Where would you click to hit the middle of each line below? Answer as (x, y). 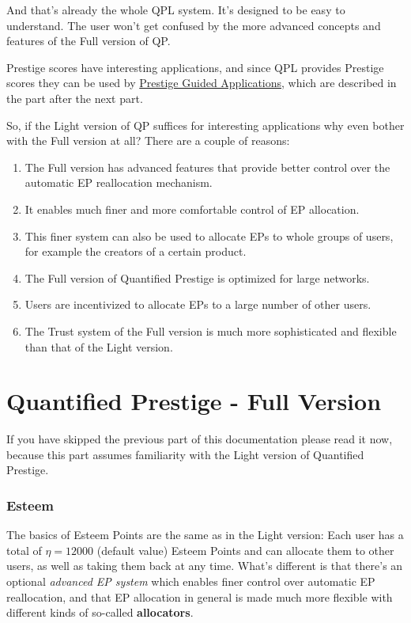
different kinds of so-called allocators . (100, 612)
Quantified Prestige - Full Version (194, 401)
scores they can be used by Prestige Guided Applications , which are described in (202, 83)
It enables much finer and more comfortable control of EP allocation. (192, 209)
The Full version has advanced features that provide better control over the (207, 167)
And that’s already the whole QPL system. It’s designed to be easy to (176, 9)
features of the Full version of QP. (89, 41)
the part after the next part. (75, 98)
